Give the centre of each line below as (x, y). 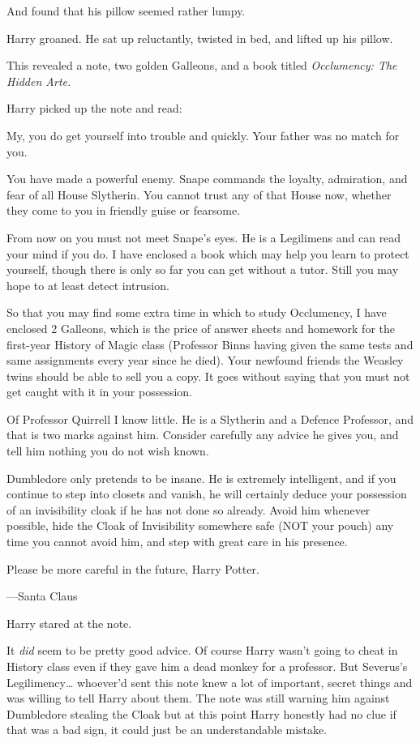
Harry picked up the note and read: (94, 108)
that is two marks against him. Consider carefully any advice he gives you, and (203, 435)
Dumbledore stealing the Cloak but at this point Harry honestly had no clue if (201, 713)
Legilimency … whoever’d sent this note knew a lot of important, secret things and (210, 682)
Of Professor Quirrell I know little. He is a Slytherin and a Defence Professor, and (210, 418)
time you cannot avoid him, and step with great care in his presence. (177, 542)
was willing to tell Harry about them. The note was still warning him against (198, 698)
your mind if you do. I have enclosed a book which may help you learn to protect (208, 253)
